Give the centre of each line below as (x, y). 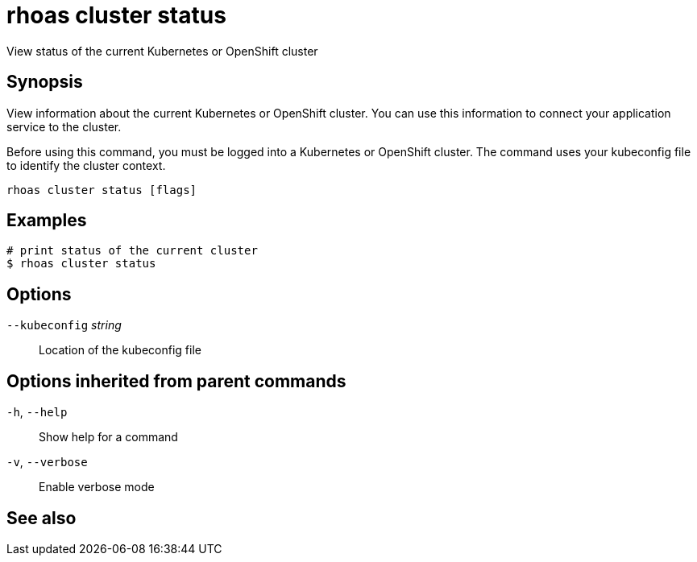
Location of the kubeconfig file (120, 350)
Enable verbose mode (97, 487)
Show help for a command (108, 437)
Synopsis (45, 82)
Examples (47, 221)
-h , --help (37, 412)
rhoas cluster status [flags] (102, 190)
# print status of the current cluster (132, 251)
